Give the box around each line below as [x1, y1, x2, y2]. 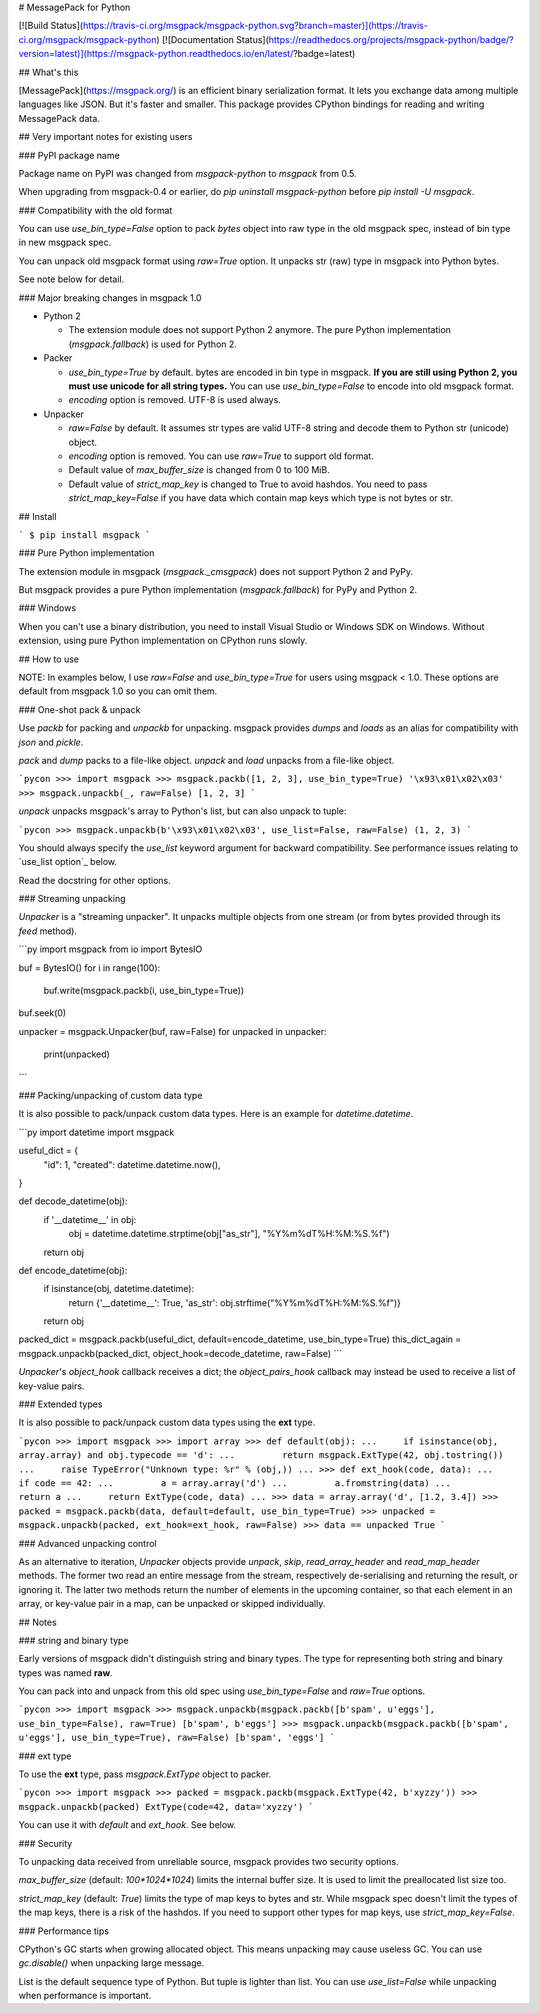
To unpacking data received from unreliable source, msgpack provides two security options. [18, 1855, 399, 1867]
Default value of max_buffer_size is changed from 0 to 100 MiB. [68, 464, 330, 476]
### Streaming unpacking [18, 893, 126, 905]
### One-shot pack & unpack [18, 703, 141, 715]
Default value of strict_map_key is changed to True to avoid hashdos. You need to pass [68, 478, 428, 490]
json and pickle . [18, 736, 84, 748]
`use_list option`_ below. [18, 856, 118, 868]
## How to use [18, 653, 80, 665]
